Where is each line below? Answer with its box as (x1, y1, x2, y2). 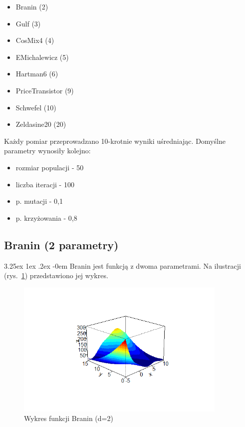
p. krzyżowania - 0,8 (15, 212, 77, 223)
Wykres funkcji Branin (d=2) (24, 413, 113, 424)
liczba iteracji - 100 (15, 179, 74, 189)
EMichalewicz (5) (15, 51, 69, 62)
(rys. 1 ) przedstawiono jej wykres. (4, 270, 108, 281)
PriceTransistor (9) (15, 85, 74, 95)
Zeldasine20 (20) (15, 119, 66, 129)
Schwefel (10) (15, 102, 56, 112)
